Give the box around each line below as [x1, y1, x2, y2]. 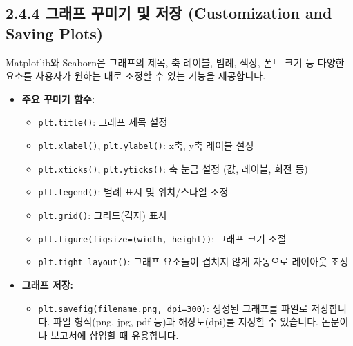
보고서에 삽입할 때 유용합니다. [50, 327, 179, 342]
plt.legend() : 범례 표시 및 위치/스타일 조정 [38, 184, 229, 199]
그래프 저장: [21, 277, 74, 291]
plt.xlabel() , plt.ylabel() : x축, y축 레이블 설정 [38, 138, 254, 153]
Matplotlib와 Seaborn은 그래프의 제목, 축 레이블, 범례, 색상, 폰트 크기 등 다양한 [6, 55, 345, 69]
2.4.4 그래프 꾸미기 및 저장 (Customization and [6, 2, 332, 23]
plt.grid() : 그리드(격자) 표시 [38, 208, 167, 222]
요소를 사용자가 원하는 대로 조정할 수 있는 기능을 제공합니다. [6, 68, 266, 83]
